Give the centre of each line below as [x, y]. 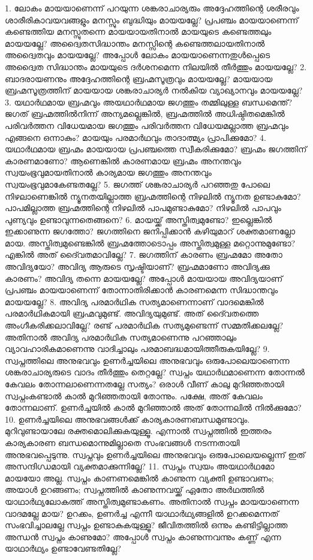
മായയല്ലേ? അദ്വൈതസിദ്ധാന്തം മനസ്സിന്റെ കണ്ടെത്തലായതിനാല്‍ [135, 43]
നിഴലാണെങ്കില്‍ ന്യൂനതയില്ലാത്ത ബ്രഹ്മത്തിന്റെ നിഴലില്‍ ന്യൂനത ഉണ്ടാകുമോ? [153, 196]
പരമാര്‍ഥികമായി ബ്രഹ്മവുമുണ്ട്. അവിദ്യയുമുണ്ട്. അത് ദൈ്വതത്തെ [132, 313]
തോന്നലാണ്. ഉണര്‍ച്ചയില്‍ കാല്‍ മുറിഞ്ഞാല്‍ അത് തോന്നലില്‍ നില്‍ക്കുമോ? [153, 407]
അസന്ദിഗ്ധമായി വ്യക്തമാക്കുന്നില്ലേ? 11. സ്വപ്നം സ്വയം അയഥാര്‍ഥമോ [140, 466]
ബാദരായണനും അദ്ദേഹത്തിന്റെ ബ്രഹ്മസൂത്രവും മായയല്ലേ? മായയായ [139, 78]
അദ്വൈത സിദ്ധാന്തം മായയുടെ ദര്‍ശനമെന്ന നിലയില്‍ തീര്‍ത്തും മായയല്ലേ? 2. [156, 66]
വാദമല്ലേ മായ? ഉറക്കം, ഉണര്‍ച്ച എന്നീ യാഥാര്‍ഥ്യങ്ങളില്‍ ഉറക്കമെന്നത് [142, 513]
